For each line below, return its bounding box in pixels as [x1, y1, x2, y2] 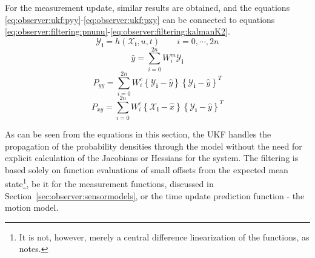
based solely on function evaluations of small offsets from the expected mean [5, 163, 288, 176]
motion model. [5, 201, 59, 214]
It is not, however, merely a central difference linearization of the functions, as [19, 230, 310, 243]
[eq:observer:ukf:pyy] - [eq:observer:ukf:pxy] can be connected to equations [5, 13, 275, 25]
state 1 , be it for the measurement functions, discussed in [5, 176, 214, 190]
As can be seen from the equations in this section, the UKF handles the [5, 127, 271, 140]
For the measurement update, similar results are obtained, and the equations [5, 1, 290, 13]
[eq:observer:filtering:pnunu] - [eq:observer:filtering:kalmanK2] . [5, 25, 230, 38]
